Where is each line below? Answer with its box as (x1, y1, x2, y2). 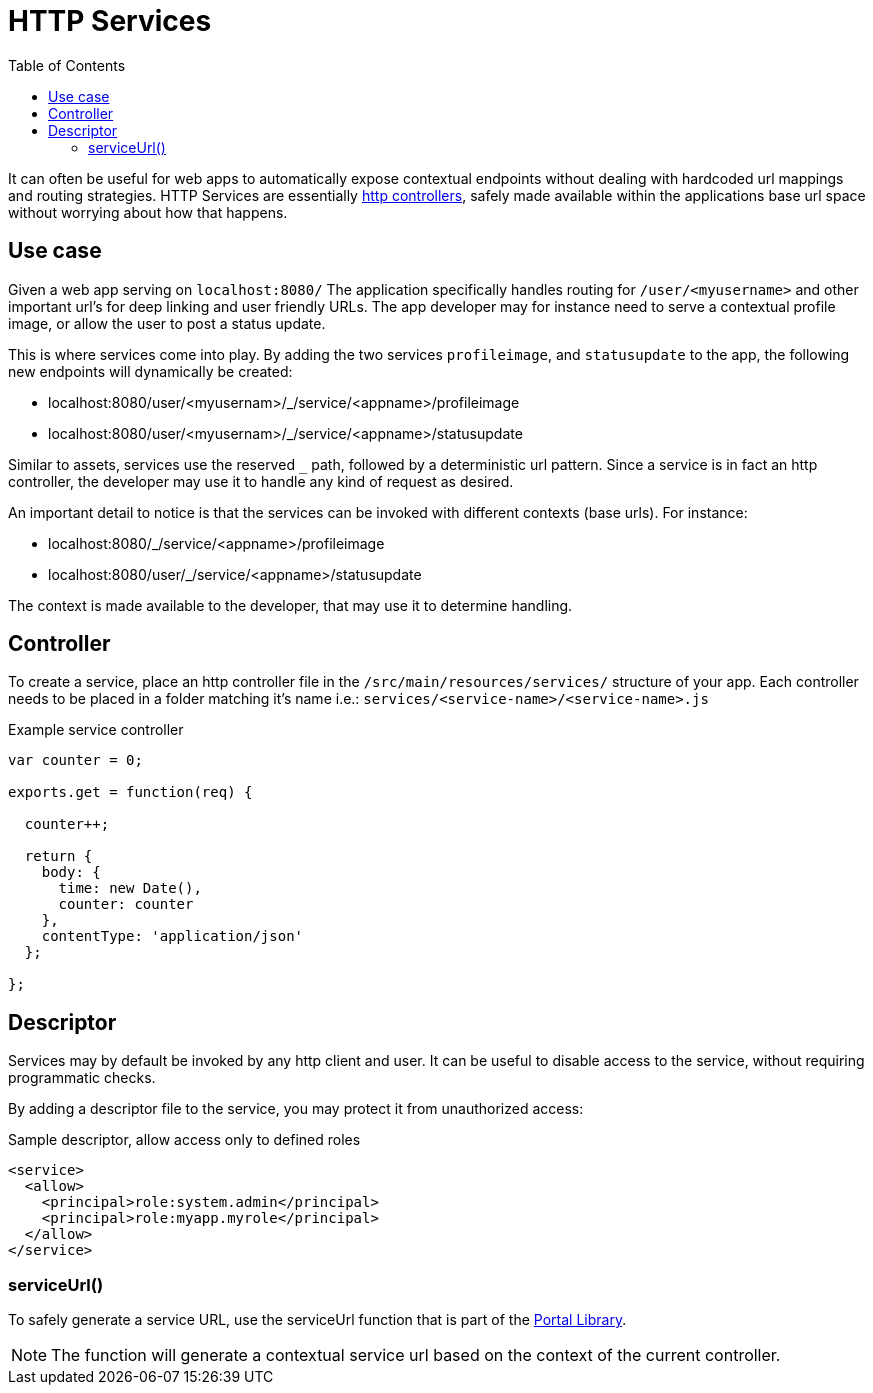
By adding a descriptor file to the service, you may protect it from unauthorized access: (8, 1100, 584, 1118)
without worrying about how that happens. (8, 203, 288, 221)
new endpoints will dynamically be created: (8, 362, 293, 380)
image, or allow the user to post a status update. (8, 314, 326, 332)
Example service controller (8, 721, 184, 739)
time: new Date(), (58, 880, 202, 897)
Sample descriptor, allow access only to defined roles (8, 1131, 361, 1149)
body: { (41, 864, 101, 881)
